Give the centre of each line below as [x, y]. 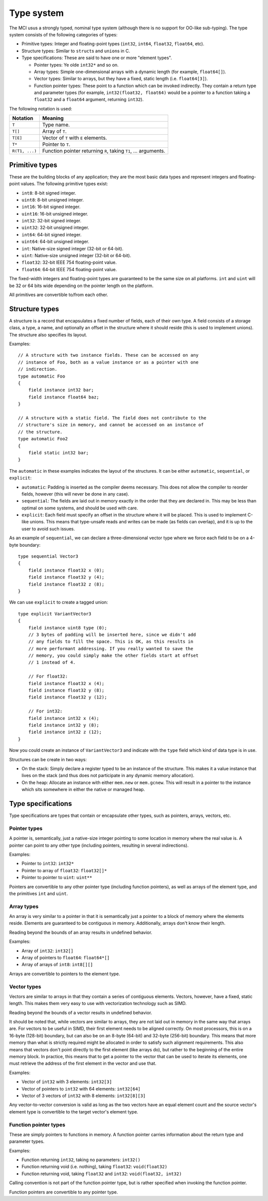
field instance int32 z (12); [65, 732]
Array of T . [55, 131]
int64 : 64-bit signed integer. [52, 234]
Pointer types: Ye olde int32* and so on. [76, 65]
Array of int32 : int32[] [48, 951]
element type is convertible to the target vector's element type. [74, 1111]
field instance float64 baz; [64, 397]
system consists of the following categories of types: [63, 34]
